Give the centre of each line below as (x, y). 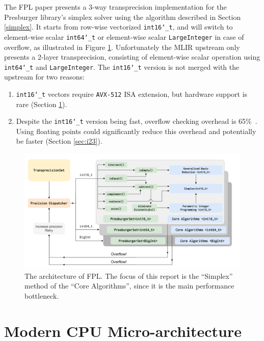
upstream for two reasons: (44, 77)
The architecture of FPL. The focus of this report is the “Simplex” (129, 276)
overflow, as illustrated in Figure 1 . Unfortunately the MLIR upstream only (122, 47)
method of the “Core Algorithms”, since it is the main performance (129, 286)
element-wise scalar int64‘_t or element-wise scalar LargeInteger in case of (124, 36)
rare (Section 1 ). (42, 104)
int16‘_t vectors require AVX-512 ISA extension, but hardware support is (132, 94)
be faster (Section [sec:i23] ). (59, 141)
